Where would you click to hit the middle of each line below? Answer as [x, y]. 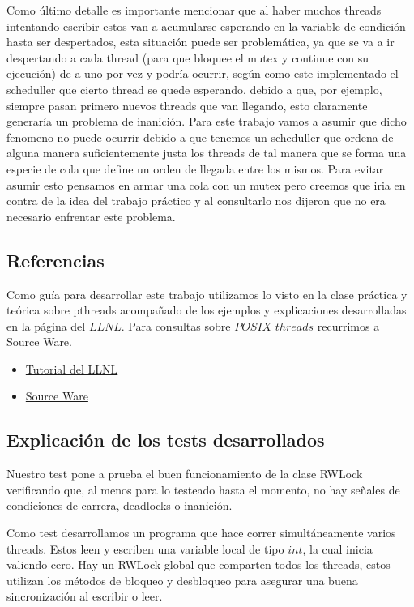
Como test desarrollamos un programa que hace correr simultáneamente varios [201, 533]
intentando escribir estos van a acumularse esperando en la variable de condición [206, 26]
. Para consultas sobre [176, 325]
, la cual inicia [337, 548]
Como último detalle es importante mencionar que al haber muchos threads [194, 10]
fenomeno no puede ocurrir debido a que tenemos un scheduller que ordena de [200, 137]
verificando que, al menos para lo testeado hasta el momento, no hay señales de [203, 489]
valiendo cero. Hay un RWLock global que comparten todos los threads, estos [198, 564]
